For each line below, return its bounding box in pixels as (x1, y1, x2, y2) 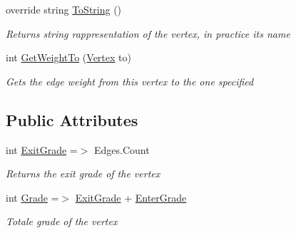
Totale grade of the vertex (6, 214, 118, 229)
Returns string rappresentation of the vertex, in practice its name (6, 26, 290, 41)
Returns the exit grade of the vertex (6, 166, 160, 181)
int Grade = (6, 190, 59, 204)
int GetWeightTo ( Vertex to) (6, 50, 131, 65)
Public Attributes (6, 108, 138, 130)
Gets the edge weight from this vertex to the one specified (6, 73, 254, 88)
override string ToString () (6, 2, 122, 16)
